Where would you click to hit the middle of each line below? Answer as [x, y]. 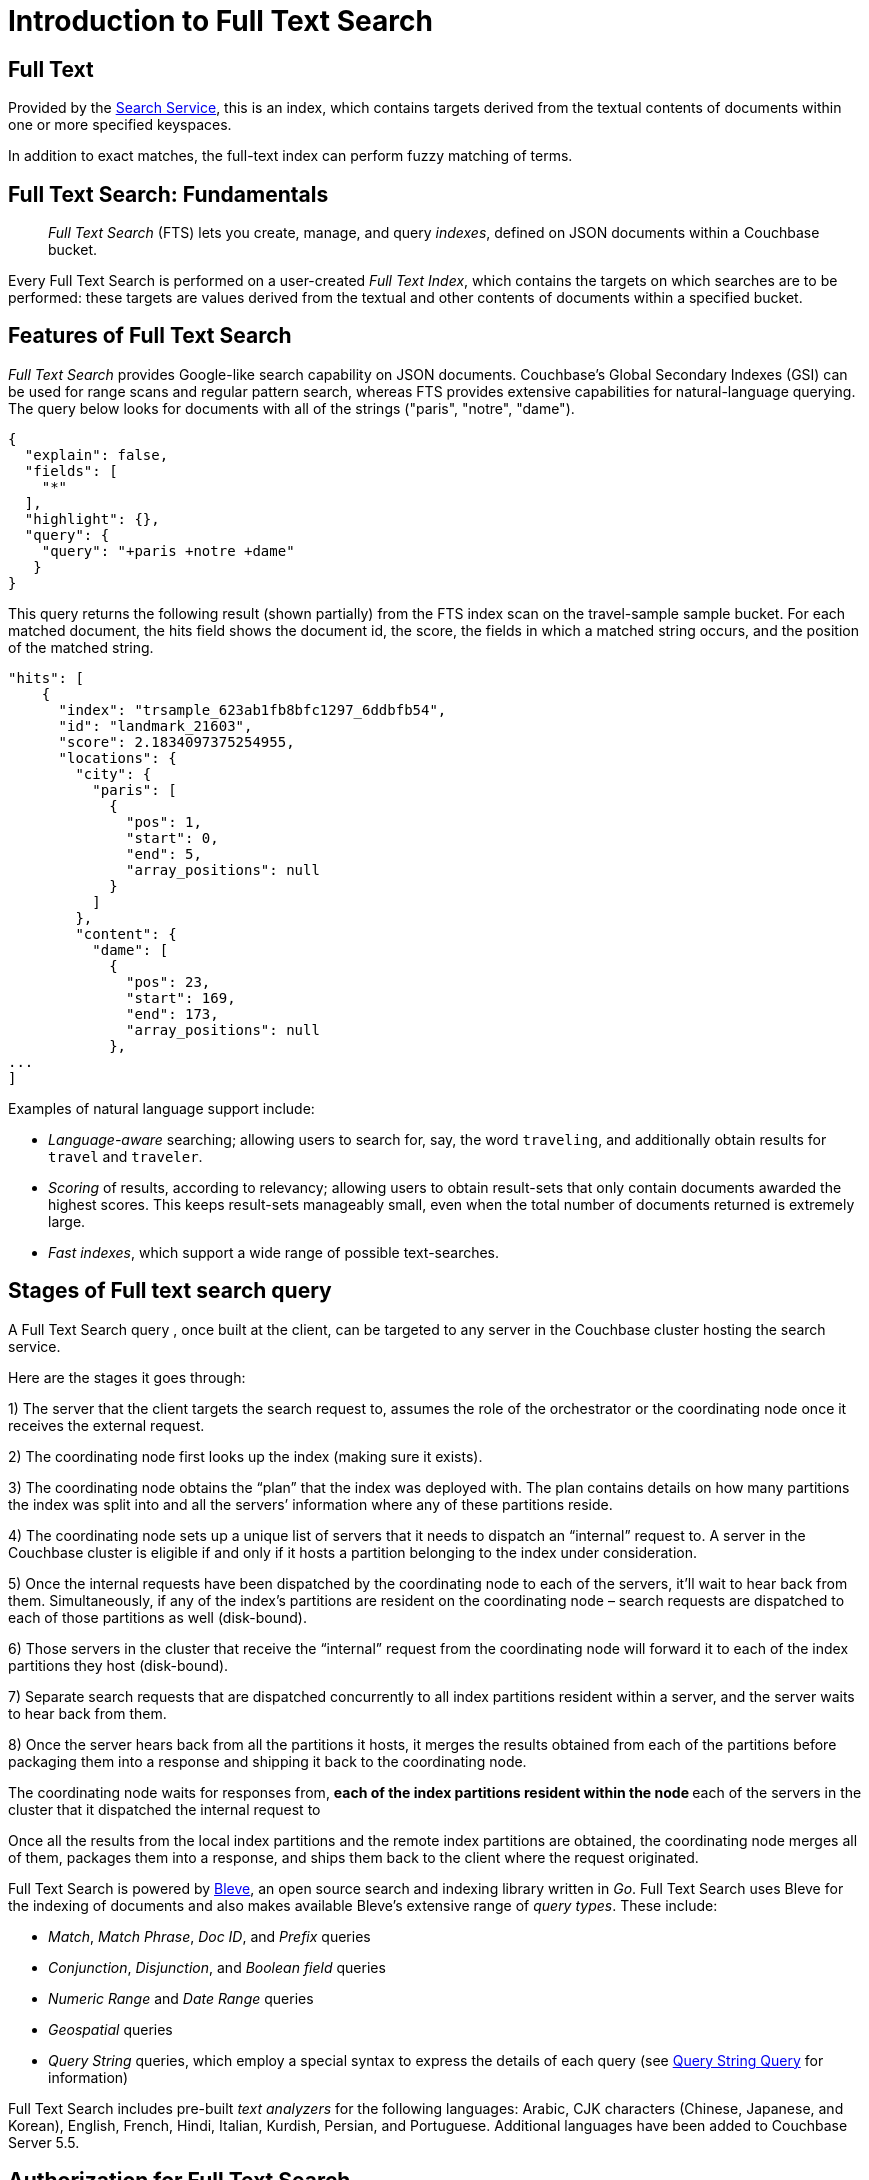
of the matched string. [81, 647]
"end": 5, [164, 853]
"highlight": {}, [92, 518]
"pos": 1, [164, 821]
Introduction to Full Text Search [220, 21]
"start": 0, [172, 837]
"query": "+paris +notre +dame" [168, 550]
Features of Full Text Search [150, 336]
